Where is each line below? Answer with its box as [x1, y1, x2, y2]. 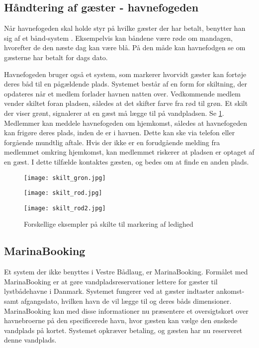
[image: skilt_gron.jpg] [24, 174, 106, 181]
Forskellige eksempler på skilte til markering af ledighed [24, 219, 193, 229]
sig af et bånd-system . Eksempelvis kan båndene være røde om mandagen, [4, 32, 233, 43]
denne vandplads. [4, 335, 57, 345]
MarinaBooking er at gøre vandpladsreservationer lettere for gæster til [4, 276, 218, 286]
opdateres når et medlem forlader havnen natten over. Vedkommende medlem [4, 88, 241, 98]
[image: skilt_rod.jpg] [24, 189, 102, 197]
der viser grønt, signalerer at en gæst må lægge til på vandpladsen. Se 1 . [4, 107, 224, 118]
